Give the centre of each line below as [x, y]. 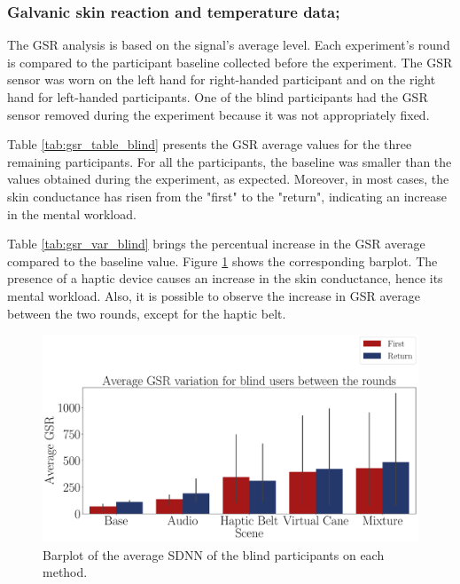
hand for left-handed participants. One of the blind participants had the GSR [218, 97]
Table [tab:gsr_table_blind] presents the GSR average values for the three [210, 144]
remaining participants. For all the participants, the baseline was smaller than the [230, 161]
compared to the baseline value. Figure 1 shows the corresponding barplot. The [222, 260]
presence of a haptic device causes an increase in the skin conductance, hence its [225, 278]
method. [65, 572]
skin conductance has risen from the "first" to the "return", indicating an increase [227, 196]
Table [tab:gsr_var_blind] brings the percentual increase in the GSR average [216, 244]
